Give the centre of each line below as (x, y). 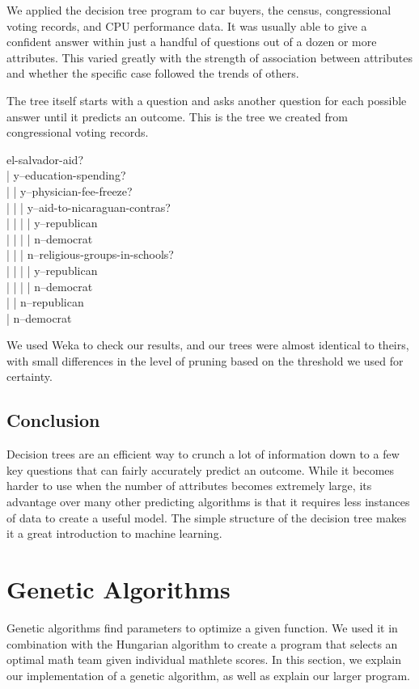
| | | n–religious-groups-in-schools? (90, 254)
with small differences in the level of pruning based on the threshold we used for (205, 360)
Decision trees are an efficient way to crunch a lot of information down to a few (203, 454)
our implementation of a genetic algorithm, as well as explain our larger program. (208, 675)
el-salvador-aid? (45, 159)
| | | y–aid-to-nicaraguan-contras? (89, 207)
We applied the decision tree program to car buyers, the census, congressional (199, 10)
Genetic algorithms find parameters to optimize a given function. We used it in (202, 627)
